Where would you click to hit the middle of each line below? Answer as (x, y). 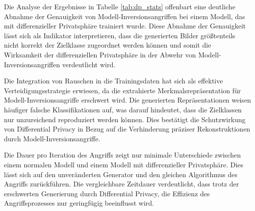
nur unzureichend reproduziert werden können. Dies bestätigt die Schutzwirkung (125, 119)
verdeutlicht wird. (89, 64)
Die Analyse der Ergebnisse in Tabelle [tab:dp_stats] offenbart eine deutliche (120, 6)
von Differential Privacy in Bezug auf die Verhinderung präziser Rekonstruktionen (127, 129)
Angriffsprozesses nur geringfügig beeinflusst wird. (79, 203)
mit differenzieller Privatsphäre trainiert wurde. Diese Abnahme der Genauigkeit (125, 26)
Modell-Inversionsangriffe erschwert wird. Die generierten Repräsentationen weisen (127, 100)
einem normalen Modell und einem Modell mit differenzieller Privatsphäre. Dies (124, 164)
